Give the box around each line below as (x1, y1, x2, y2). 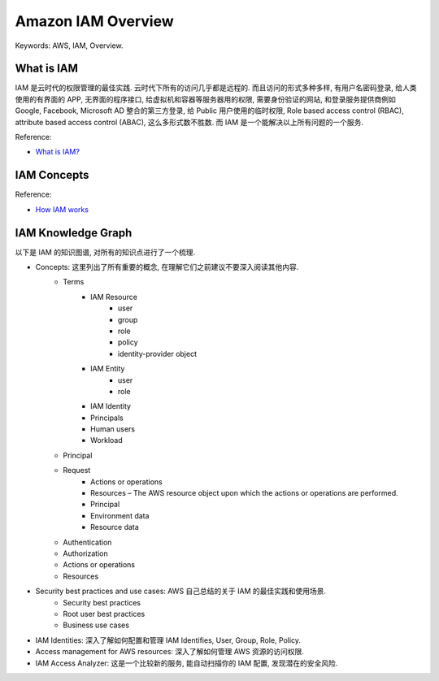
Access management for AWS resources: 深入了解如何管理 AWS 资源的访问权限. (35, 647, 305, 657)
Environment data (90, 510, 150, 520)
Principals (90, 413, 124, 423)
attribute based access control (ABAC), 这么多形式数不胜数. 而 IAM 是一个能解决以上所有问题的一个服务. (15, 117, 363, 127)
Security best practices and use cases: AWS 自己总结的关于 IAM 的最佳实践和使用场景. (35, 586, 327, 596)
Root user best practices (63, 609, 146, 618)
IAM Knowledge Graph (15, 226, 133, 240)
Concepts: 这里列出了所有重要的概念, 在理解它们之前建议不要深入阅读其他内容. (35, 262, 299, 271)
